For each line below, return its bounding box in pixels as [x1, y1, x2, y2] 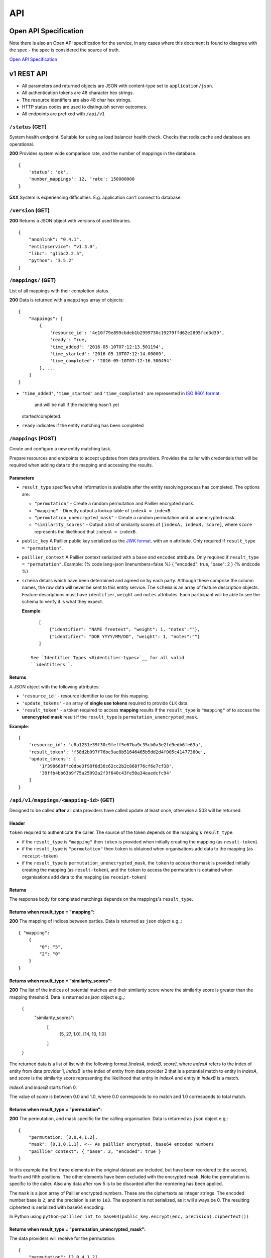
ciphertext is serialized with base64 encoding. [9, 1204, 105, 1210]
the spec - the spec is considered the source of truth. [9, 47, 120, 53]
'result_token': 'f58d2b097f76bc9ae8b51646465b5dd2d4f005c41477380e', [28, 749, 206, 755]
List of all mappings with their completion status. [9, 287, 110, 294]
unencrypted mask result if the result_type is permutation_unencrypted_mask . [22, 714, 199, 720]
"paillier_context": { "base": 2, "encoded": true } [28, 1148, 162, 1154]
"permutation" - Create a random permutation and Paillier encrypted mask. [34, 501, 195, 507]
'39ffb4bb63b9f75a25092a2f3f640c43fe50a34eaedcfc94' [39, 770, 172, 776]
